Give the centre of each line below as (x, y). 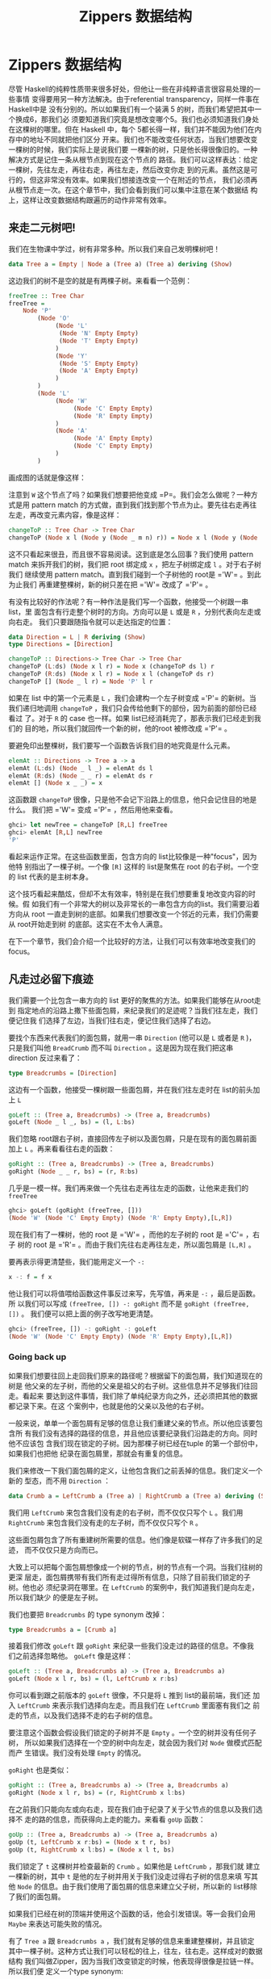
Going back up (38, 1357)
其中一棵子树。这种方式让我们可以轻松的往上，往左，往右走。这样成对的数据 (135, 1951)
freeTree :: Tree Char (46, 296)
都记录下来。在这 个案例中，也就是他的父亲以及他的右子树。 (108, 1406)
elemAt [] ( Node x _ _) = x (56, 783)
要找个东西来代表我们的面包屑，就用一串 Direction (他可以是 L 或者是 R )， (132, 1038)
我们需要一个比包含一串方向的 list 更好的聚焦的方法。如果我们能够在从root (131, 1000)
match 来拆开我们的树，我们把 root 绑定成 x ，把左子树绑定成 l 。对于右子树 (135, 564)
